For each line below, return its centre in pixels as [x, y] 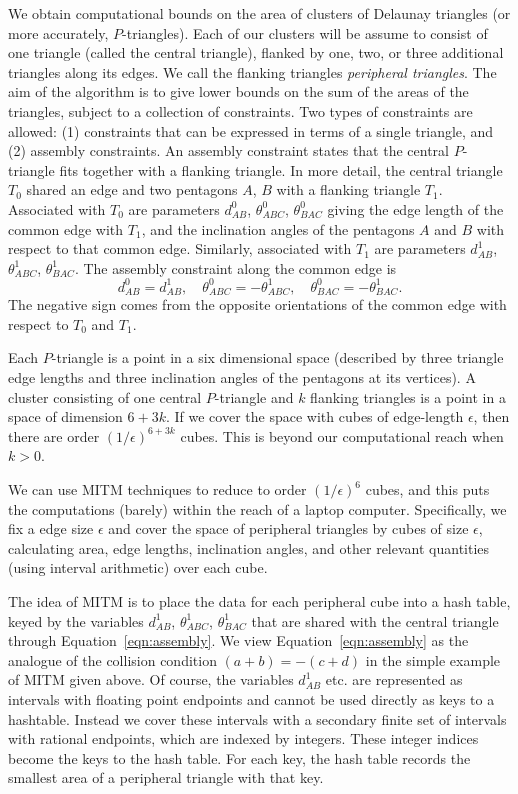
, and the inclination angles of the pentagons [278, 228]
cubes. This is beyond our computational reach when [342, 435]
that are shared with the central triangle [375, 620]
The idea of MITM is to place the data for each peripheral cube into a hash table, [259, 600]
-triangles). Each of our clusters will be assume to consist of [305, 32]
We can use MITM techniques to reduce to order [157, 489]
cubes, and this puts [427, 489]
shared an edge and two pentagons [132, 189]
